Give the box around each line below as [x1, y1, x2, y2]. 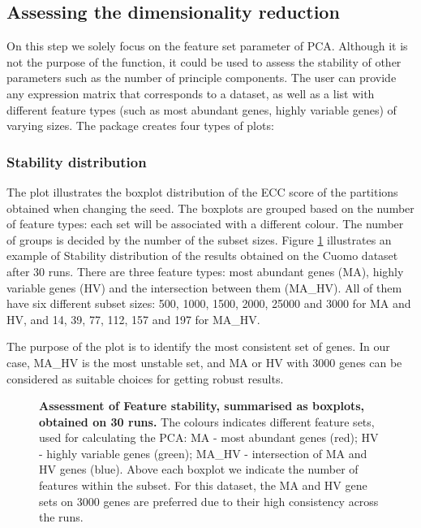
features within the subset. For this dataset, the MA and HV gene [39, 477, 367, 494]
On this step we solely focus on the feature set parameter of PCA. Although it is [6, 37, 408, 54]
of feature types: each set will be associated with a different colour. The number [6, 215, 404, 232]
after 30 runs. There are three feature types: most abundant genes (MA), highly [6, 262, 404, 279]
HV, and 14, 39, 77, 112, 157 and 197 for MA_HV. [6, 310, 260, 327]
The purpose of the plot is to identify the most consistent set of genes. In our [6, 338, 390, 355]
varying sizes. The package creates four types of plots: [6, 117, 274, 134]
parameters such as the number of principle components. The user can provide [6, 69, 397, 86]
